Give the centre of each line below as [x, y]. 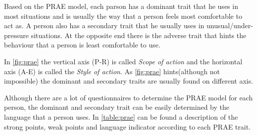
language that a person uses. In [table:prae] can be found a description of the [121, 116]
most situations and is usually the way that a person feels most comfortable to [123, 16]
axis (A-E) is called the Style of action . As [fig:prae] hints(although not [112, 71]
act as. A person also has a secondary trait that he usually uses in [104, 25]
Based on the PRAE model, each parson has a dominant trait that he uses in [121, 6]
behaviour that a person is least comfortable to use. [82, 45]
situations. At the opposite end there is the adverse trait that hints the [139, 35]
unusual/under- [230, 25]
